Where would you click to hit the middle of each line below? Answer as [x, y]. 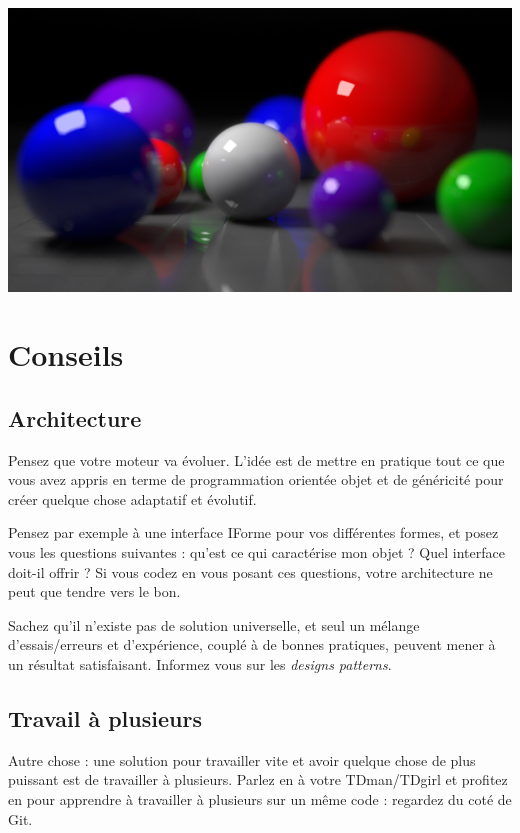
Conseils [66, 354]
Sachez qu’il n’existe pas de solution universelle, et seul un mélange [214, 624]
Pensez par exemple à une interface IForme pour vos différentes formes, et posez [253, 532]
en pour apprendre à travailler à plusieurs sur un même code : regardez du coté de [260, 799]
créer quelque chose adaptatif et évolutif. [132, 498]
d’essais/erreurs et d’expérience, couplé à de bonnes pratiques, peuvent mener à [252, 644]
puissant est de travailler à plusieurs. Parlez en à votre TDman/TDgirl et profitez [258, 779]
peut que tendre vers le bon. [94, 591]
